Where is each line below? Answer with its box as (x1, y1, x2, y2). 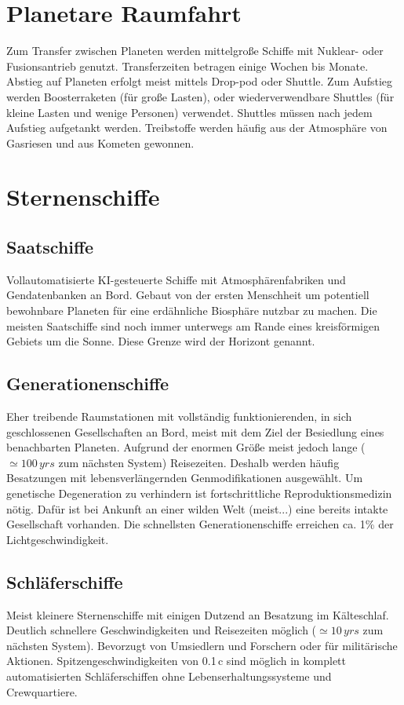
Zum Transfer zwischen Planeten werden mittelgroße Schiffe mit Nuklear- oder (6, 42, 384, 59)
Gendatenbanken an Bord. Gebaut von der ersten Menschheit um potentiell (6, 287, 369, 303)
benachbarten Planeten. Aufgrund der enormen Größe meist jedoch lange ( (6, 439, 366, 455)
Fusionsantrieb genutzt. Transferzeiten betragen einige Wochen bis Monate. (6, 57, 369, 74)
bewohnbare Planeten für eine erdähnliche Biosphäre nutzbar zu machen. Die (6, 302, 377, 319)
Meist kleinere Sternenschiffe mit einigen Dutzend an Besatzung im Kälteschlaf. (6, 606, 389, 623)
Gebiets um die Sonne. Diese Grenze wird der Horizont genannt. (6, 333, 315, 349)
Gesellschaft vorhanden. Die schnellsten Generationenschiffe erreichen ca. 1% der (6, 516, 394, 532)
